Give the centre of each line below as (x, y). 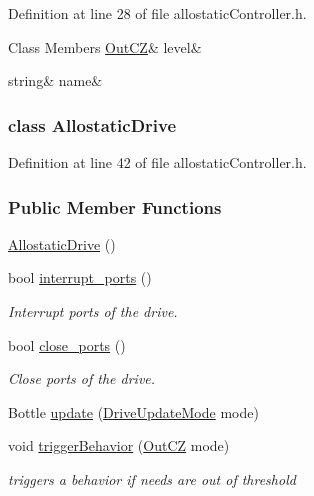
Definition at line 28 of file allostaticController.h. (157, 13)
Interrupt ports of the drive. (93, 311)
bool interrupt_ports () (80, 277)
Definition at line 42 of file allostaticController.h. (157, 162)
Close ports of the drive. (82, 378)
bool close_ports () (67, 344)
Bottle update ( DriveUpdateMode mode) (133, 411)
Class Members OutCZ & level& (105, 46)
